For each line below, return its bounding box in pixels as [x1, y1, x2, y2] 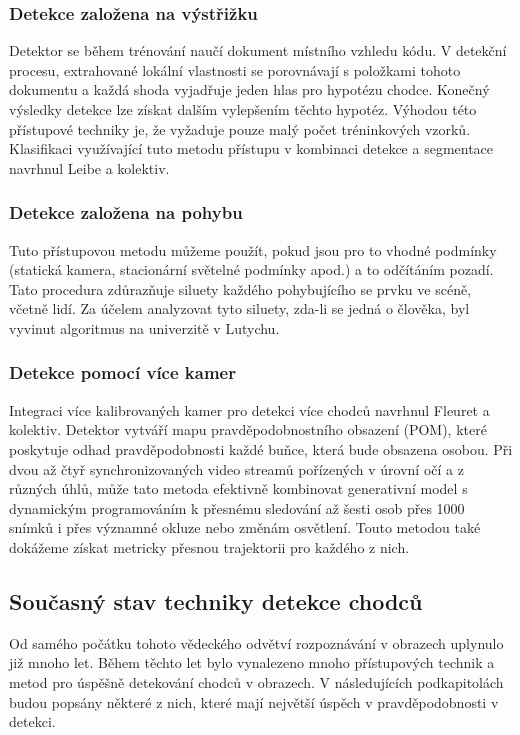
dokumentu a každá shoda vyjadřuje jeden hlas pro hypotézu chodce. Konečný [9, 79, 490, 100]
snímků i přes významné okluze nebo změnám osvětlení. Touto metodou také [9, 517, 481, 538]
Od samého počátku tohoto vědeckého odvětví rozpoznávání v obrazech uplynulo [9, 632, 504, 653]
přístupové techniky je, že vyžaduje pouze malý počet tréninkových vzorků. [9, 118, 471, 139]
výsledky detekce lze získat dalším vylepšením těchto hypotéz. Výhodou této [9, 99, 477, 119]
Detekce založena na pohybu [9, 200, 243, 225]
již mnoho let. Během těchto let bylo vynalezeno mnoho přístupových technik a [9, 652, 495, 673]
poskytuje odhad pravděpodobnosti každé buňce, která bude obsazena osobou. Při [9, 438, 513, 459]
